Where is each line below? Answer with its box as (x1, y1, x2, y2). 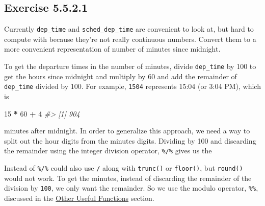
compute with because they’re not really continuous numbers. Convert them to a (4, 33, 256, 44)
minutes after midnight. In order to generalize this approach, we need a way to (4, 125, 250, 136)
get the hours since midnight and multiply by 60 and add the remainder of (4, 71, 237, 81)
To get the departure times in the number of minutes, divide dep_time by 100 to (4, 61, 256, 72)
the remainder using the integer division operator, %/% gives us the (4, 145, 212, 156)
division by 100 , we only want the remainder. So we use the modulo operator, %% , (4, 182, 258, 193)
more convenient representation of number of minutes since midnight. (4, 43, 221, 54)
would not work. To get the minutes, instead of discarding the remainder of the (4, 172, 252, 183)
